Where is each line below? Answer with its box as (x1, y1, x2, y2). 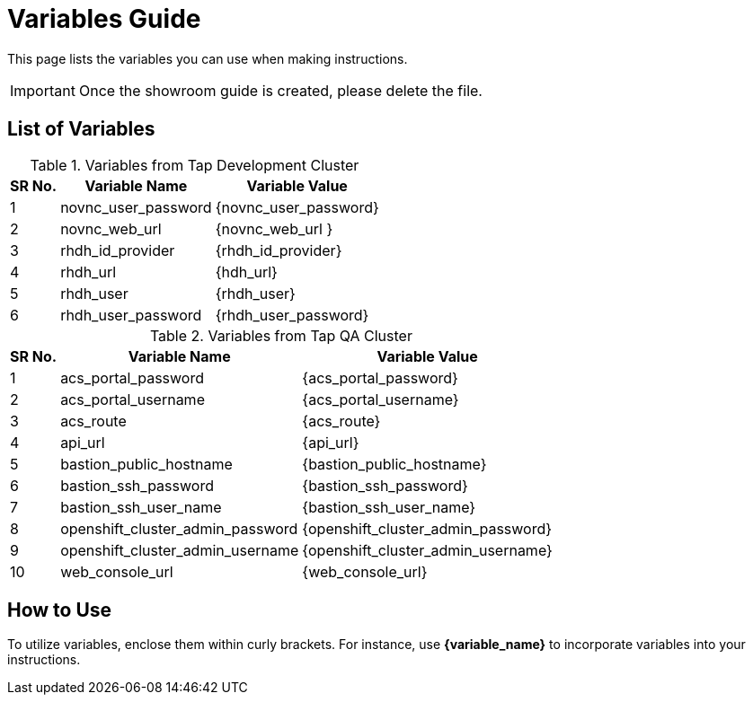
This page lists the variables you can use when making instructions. (7, 50, 408, 66)
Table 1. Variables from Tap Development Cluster (30, 155, 359, 174)
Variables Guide (7, 4, 201, 34)
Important (10, 81, 75, 100)
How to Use (7, 599, 112, 622)
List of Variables (7, 118, 155, 141)
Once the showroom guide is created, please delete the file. (78, 81, 483, 100)
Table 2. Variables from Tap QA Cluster (149, 326, 412, 345)
